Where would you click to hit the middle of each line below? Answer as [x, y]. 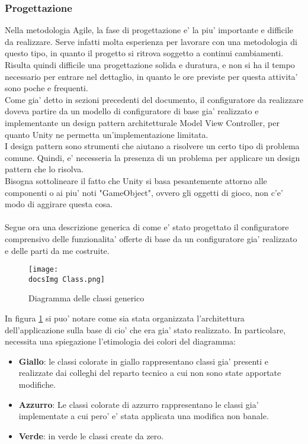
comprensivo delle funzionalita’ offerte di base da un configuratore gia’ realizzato [151, 238]
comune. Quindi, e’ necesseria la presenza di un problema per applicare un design [153, 157]
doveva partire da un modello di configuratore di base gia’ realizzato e [132, 111]
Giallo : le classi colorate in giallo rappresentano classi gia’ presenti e [144, 361]
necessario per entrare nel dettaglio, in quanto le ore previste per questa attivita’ [151, 76]
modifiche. [37, 384]
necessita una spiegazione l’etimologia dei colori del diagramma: [120, 341]
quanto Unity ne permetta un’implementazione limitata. [107, 134]
